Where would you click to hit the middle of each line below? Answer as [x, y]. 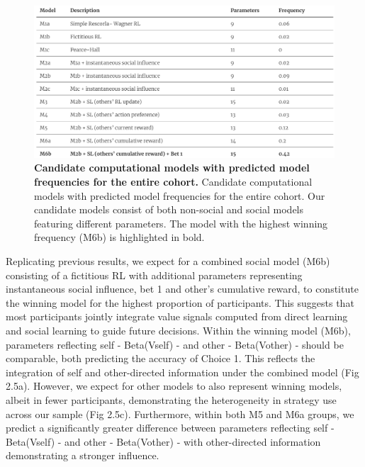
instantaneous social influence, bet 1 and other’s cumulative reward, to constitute [182, 289]
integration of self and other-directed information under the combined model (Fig [182, 372]
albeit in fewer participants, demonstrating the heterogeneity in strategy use [171, 399]
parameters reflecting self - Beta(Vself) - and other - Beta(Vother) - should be [175, 344]
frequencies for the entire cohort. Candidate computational [173, 182]
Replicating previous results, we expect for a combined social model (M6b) [168, 261]
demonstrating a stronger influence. [83, 455]
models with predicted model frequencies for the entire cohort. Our [180, 195]
